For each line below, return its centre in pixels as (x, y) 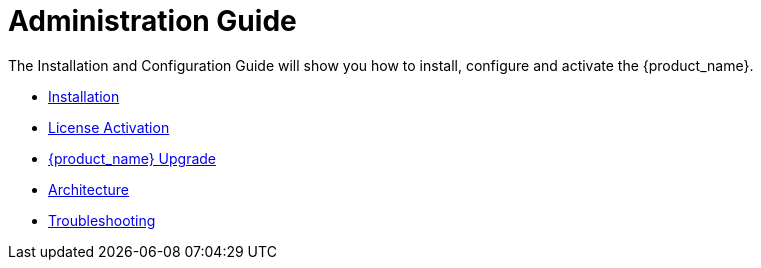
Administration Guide (152, 21)
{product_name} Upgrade (132, 158)
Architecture (89, 189)
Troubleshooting (102, 220)
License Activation (109, 127)
